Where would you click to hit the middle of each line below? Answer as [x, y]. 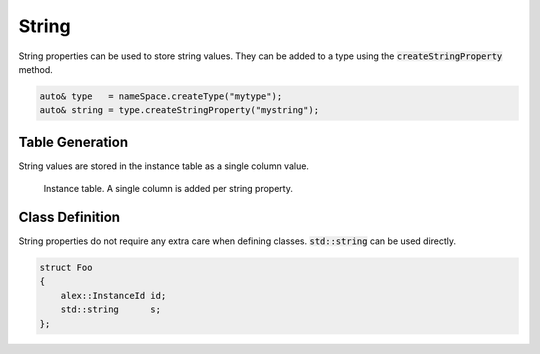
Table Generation [73, 141]
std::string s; [111, 309]
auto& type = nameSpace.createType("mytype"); [161, 96]
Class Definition [69, 217]
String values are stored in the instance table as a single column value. [164, 166]
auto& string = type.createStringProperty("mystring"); [179, 110]
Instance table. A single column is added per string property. [168, 189]
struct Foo [66, 268]
